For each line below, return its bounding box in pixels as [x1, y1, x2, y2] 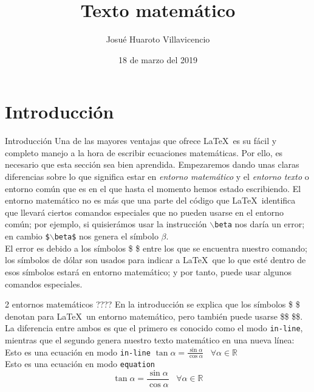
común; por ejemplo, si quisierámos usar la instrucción [5, 218, 207, 230]
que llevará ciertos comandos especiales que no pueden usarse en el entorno [5, 205, 284, 218]
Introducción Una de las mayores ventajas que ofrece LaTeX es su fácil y [5, 134, 277, 147]
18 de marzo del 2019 [118, 53, 197, 66]
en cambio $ [5, 230, 50, 242]
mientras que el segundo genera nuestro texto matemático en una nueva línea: [5, 333, 295, 346]
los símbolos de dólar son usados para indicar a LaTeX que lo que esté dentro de [5, 253, 306, 266]
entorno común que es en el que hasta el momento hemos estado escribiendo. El [5, 182, 301, 194]
